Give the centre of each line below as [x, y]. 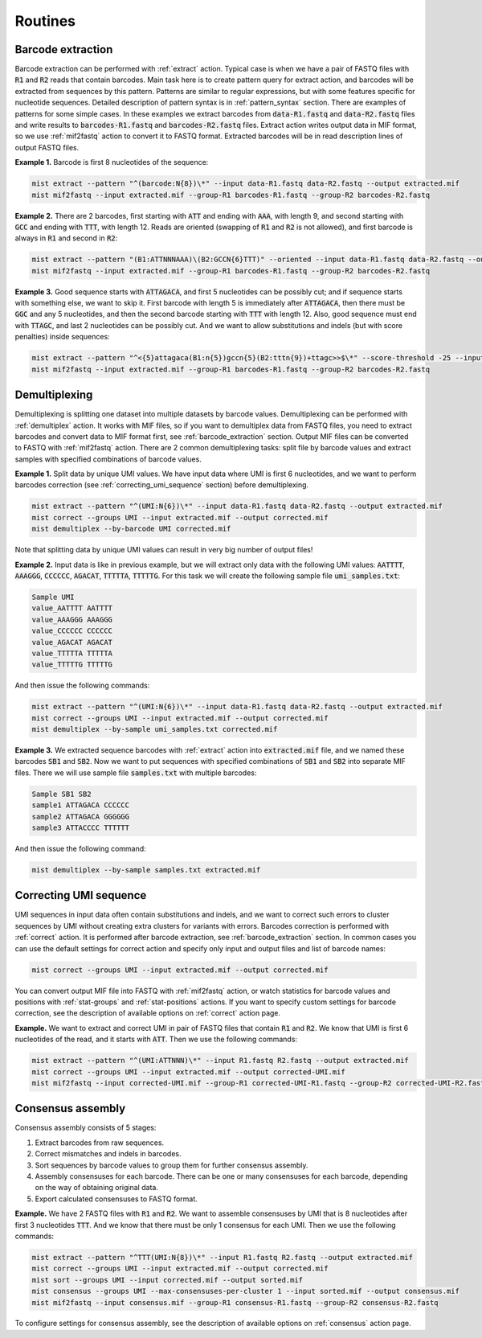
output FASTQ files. [47, 147]
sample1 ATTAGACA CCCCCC [81, 805]
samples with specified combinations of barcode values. [108, 459]
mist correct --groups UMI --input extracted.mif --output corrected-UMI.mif [188, 1072]
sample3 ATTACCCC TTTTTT [81, 828]
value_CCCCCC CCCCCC [72, 631]
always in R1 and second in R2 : [66, 238]
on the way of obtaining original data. [96, 1188]
